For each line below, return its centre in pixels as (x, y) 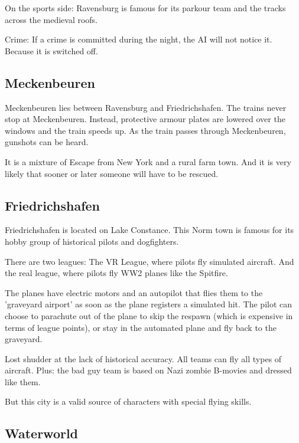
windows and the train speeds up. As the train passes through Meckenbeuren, (145, 130)
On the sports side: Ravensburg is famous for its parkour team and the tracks (145, 8)
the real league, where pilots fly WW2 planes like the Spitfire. (116, 273)
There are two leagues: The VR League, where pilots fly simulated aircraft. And (149, 261)
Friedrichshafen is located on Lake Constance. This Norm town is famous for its (149, 230)
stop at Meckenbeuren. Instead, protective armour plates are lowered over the (145, 119)
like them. (23, 381)
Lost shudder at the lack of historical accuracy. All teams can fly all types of (143, 358)
